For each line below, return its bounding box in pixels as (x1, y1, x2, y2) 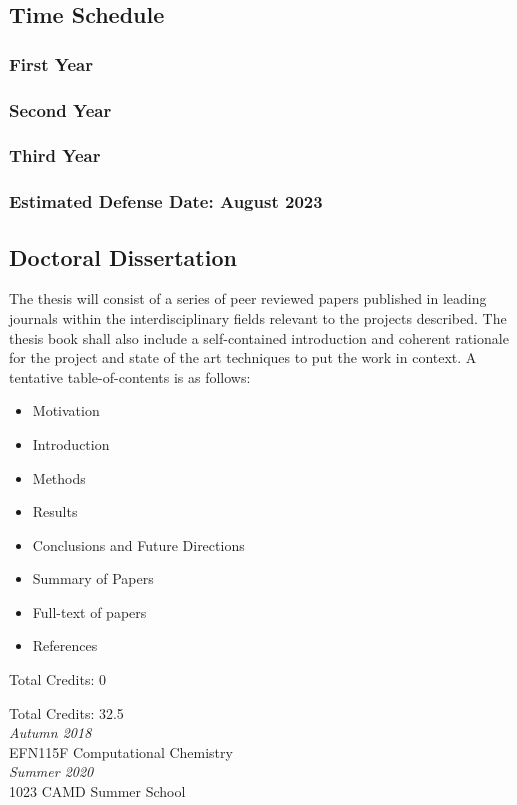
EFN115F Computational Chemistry (9, 741, 233, 762)
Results (32, 501, 78, 522)
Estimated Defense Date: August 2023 (9, 189, 323, 214)
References (32, 635, 98, 656)
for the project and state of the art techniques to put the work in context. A (9, 347, 477, 368)
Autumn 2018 (9, 722, 92, 743)
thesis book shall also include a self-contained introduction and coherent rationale (9, 327, 509, 348)
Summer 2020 (9, 761, 94, 782)
